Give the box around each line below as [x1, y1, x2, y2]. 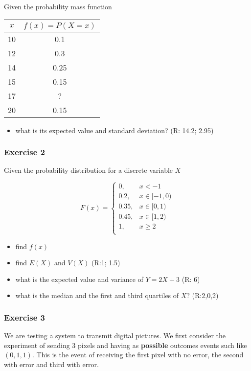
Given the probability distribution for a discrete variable [4, 165, 173, 175]
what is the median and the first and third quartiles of [15, 290, 179, 301]
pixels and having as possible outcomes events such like [78, 340, 247, 350]
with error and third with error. [4, 359, 99, 370]
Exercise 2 [4, 146, 45, 158]
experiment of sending [4, 340, 70, 350]
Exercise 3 [4, 311, 45, 323]
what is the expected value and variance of [15, 274, 143, 284]
